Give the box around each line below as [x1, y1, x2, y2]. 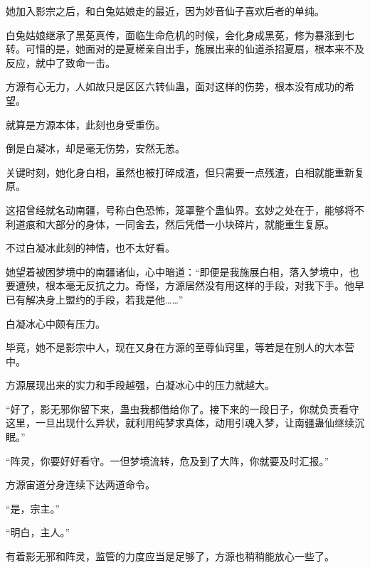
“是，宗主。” [6, 500, 60, 515]
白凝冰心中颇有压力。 [6, 316, 105, 331]
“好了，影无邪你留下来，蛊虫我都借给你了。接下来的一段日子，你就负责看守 [6, 401, 359, 416]
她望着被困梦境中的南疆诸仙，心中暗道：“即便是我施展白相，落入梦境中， [6, 264, 349, 279]
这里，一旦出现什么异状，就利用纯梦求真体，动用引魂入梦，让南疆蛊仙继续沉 [6, 415, 364, 430]
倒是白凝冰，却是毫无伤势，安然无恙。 [6, 141, 185, 156]
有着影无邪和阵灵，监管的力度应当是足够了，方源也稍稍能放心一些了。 [6, 549, 334, 564]
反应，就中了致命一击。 [6, 55, 115, 70]
